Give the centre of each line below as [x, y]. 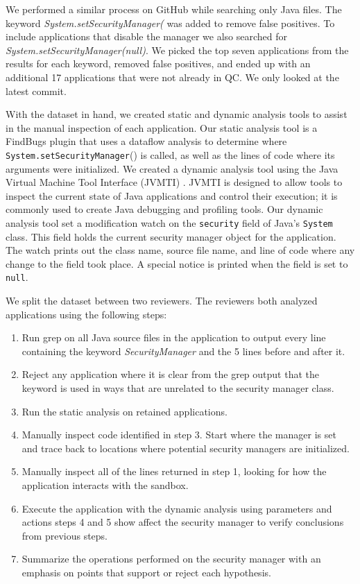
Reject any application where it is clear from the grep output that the [170, 374]
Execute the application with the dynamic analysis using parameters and [177, 508]
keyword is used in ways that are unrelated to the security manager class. [178, 388]
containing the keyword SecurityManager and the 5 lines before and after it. [183, 351]
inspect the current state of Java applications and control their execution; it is [172, 195]
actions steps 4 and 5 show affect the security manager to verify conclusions [183, 522]
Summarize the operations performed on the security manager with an [171, 559]
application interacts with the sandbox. [105, 485]
